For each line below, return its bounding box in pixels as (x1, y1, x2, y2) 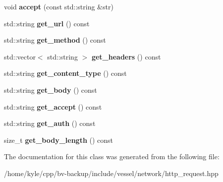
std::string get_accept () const (4, 101, 102, 112)
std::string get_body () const (4, 84, 97, 95)
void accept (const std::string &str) (4, 1, 113, 11)
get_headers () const (91, 51, 161, 61)
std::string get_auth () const (4, 118, 96, 128)
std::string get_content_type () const (4, 68, 127, 78)
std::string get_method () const (4, 35, 106, 45)
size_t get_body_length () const (4, 134, 113, 145)
